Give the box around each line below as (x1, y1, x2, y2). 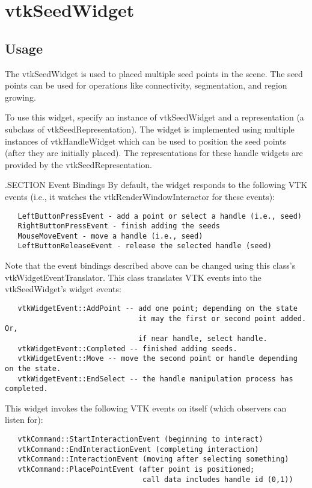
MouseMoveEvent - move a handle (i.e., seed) (17, 231, 203, 240)
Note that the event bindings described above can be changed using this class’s (5, 259, 296, 272)
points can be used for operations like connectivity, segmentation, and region (5, 79, 287, 92)
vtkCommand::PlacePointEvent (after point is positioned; (17, 465, 255, 474)
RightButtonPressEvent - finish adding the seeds (17, 222, 220, 231)
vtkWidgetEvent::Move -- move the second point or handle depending (17, 354, 298, 363)
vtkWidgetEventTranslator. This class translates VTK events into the (5, 271, 262, 283)
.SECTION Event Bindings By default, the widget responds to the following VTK (5, 178, 308, 191)
